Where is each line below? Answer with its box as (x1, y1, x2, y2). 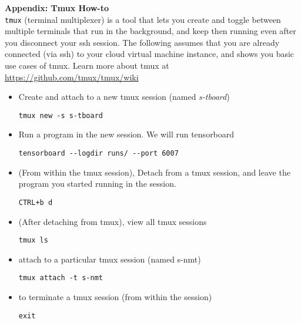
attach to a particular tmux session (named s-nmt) (18, 253, 201, 265)
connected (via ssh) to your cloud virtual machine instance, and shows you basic (5, 48, 295, 60)
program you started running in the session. (18, 177, 176, 190)
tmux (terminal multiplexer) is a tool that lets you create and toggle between (5, 13, 281, 25)
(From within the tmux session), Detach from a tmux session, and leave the (18, 166, 290, 178)
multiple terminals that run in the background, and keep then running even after (5, 25, 296, 37)
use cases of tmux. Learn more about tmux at (5, 59, 169, 72)
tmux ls (18, 236, 48, 245)
